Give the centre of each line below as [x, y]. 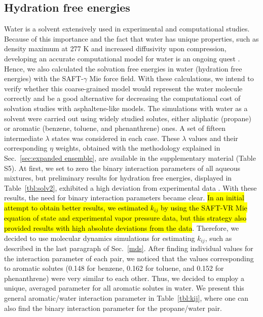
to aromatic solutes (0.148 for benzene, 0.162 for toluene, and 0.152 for [114, 268]
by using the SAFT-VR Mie [204, 207]
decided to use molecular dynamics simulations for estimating [100, 238]
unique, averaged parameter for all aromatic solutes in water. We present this [124, 288]
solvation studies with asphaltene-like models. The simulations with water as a [126, 108]
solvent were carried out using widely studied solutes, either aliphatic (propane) [128, 118]
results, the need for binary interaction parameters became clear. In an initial [124, 198]
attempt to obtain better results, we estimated [76, 207]
